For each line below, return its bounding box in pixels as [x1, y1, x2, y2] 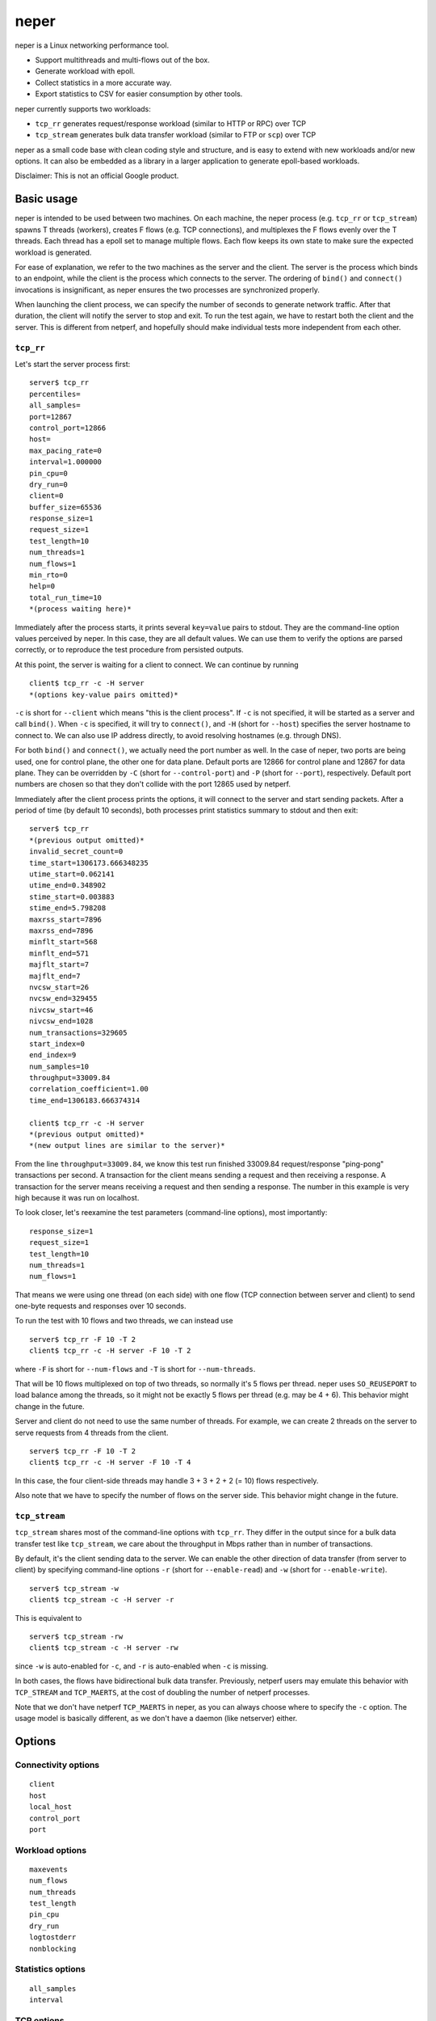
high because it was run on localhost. [15, 1192, 140, 1202]
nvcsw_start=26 [29, 982, 90, 992]
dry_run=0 [29, 479, 68, 489]
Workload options [15, 1844, 87, 1855]
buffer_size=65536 [29, 502, 103, 512]
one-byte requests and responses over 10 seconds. [15, 1302, 187, 1311]
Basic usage [15, 192, 78, 206]
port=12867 [29, 412, 73, 421]
